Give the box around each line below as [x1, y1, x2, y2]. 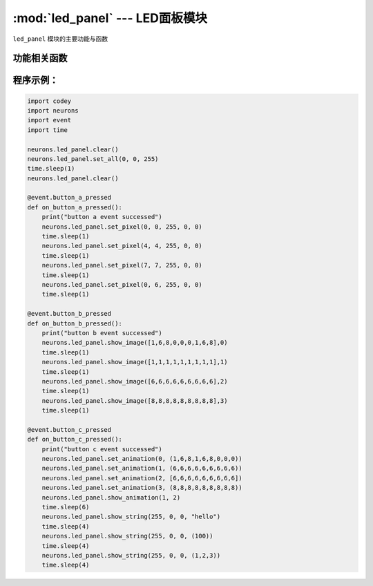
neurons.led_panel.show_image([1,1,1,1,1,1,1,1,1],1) [41, 358, 228, 366]
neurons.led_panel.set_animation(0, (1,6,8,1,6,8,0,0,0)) [41, 455, 242, 463]
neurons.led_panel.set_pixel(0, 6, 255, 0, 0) [41, 281, 203, 288]
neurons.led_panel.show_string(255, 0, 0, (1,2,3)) [41, 551, 221, 559]
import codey [27, 97, 72, 105]
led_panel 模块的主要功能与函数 [12, 35, 108, 43]
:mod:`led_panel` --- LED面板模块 [12, 10, 207, 26]
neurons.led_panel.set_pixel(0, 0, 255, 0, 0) [41, 223, 203, 231]
